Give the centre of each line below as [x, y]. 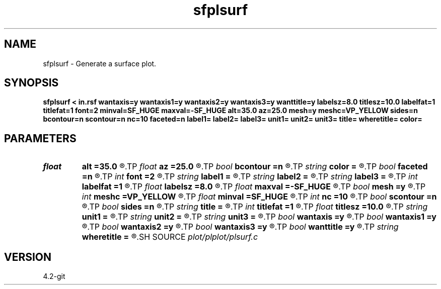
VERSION [28, 257]
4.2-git [54, 276]
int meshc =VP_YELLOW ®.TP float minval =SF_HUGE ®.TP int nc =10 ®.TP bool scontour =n [259, 197]
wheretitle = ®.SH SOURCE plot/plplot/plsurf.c [170, 237]
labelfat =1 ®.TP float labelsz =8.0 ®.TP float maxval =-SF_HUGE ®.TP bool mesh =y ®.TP [254, 187]
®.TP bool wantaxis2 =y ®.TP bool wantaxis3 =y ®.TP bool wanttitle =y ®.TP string [240, 227]
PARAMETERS [40, 138]
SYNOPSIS [31, 83]
